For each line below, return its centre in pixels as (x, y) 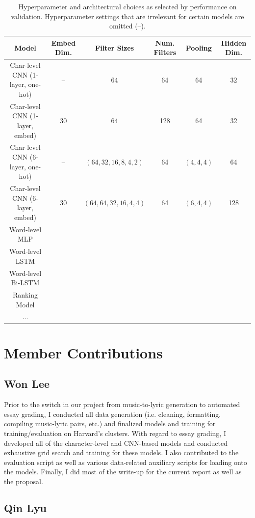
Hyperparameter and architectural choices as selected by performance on (127, 6)
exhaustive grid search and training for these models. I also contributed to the (121, 452)
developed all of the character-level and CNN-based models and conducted (116, 443)
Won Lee (27, 384)
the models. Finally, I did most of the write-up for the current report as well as (123, 472)
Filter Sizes (115, 47)
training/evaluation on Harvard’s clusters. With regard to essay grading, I (115, 433)
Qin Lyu (25, 507)
